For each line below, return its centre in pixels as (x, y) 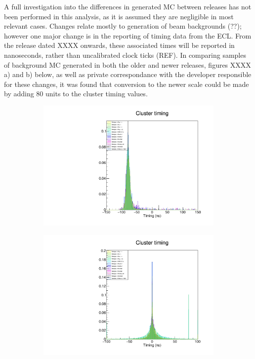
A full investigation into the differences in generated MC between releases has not (128, 6)
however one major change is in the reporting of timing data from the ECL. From (128, 35)
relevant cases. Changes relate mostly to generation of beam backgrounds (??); (123, 26)
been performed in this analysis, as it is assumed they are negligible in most (119, 16)
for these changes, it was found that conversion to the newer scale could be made (127, 84)
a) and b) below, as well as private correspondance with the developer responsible (128, 74)
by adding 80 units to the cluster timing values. (76, 94)
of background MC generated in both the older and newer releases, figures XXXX (127, 64)
